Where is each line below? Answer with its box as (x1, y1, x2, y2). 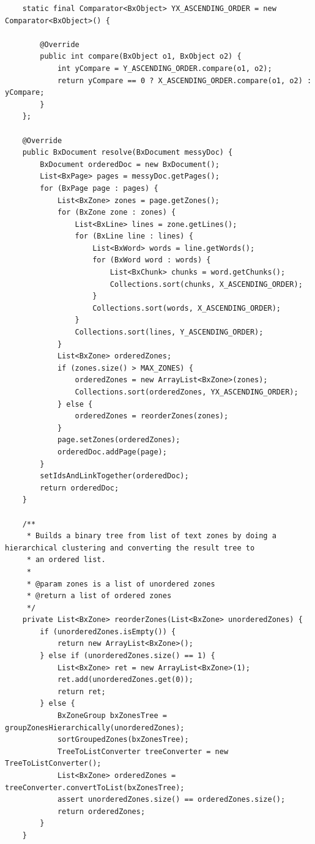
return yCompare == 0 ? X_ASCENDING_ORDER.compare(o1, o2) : (57, 76, 312, 85)
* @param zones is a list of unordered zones (26, 579, 215, 588)
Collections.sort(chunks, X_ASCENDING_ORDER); (109, 279, 303, 289)
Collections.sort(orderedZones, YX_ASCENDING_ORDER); (75, 388, 298, 396)
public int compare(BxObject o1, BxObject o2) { (40, 52, 242, 61)
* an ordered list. (26, 555, 106, 565)
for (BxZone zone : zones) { (57, 208, 176, 217)
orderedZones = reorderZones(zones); (75, 412, 229, 421)
